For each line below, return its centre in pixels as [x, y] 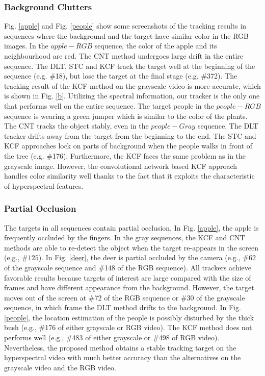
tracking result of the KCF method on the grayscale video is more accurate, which [132, 85]
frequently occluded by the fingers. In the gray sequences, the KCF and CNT [125, 237]
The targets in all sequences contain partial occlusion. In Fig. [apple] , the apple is [131, 227]
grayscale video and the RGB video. [60, 367]
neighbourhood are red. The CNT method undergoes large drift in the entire [124, 56]
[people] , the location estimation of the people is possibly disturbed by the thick [129, 317]
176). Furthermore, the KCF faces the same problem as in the [149, 155]
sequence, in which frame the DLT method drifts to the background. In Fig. [123, 307]
